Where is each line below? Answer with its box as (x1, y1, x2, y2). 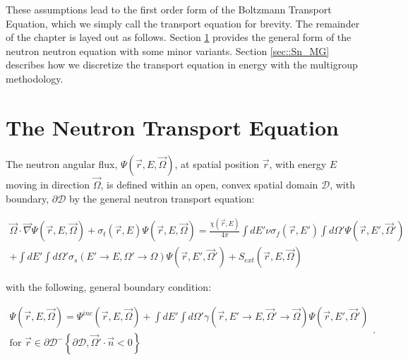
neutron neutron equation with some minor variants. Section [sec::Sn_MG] (6, 43, 330, 58)
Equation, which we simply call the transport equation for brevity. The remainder (6, 16, 360, 30)
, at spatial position (174, 156, 260, 171)
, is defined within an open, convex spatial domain (100, 176, 318, 191)
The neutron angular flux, (6, 156, 118, 171)
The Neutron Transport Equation (6, 112, 339, 141)
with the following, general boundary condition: (6, 280, 212, 294)
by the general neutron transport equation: (69, 191, 255, 205)
